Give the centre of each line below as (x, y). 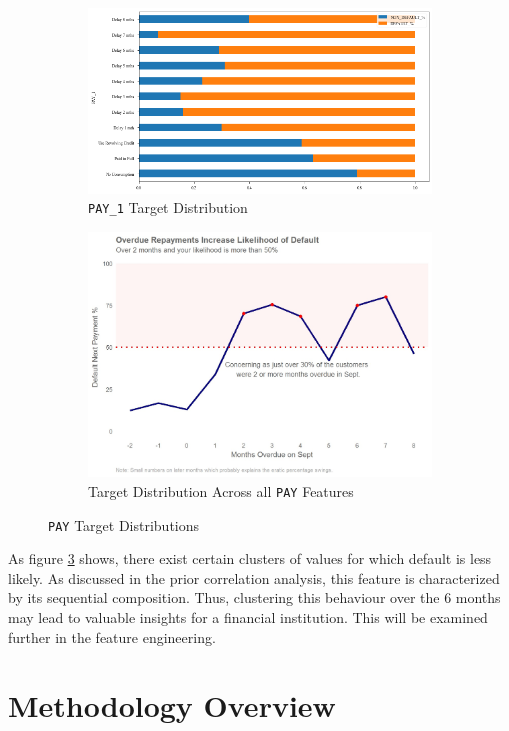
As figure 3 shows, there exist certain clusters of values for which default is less (250, 558)
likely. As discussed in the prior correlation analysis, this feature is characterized (254, 577)
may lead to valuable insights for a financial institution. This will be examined (248, 617)
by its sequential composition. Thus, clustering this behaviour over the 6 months (254, 597)
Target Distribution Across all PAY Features (221, 490)
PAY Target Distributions (124, 524)
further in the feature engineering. (112, 636)
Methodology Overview (172, 705)
